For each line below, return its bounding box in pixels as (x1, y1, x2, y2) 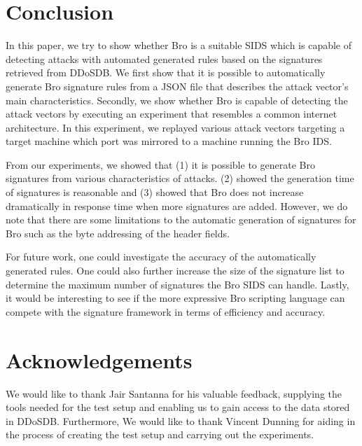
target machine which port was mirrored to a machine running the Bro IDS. (6, 134, 332, 148)
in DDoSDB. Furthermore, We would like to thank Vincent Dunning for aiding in (6, 413, 356, 428)
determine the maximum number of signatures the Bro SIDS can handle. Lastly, (6, 277, 349, 291)
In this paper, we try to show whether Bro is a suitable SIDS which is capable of (6, 38, 352, 53)
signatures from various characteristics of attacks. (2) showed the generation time (6, 171, 354, 186)
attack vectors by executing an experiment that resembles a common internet (6, 106, 337, 121)
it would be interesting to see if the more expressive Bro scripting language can (6, 291, 345, 305)
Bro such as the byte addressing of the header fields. (6, 225, 230, 240)
